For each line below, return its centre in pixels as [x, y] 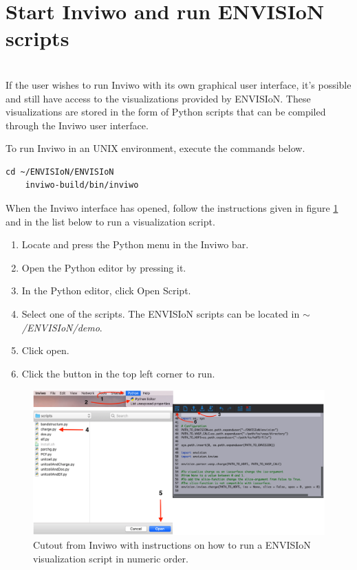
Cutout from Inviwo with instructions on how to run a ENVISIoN [172, 544]
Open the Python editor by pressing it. [104, 267]
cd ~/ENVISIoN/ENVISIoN [60, 172]
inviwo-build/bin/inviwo [82, 185]
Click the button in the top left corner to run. [118, 373]
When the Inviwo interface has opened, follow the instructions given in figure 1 [172, 208]
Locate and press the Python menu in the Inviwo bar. [135, 244]
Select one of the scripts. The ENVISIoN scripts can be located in [161, 314]
